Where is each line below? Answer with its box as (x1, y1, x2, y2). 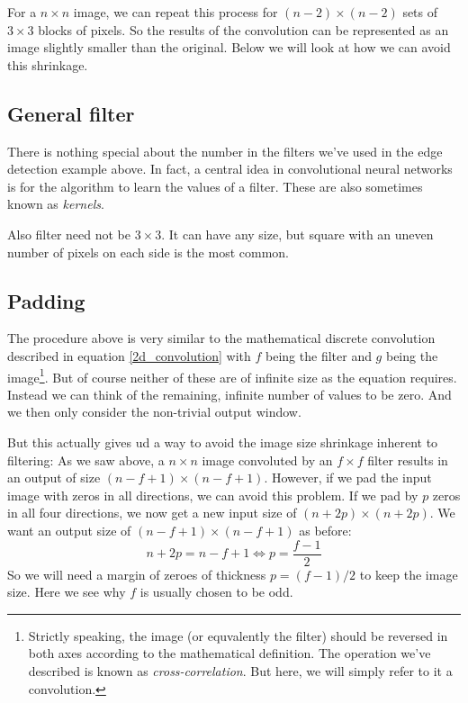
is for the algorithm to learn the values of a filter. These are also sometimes (7, 176, 423, 195)
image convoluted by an (202, 450, 333, 469)
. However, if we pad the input (264, 468, 432, 487)
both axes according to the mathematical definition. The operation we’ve (28, 644, 431, 662)
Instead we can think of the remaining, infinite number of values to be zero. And (7, 384, 452, 403)
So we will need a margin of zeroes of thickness (7, 564, 266, 583)
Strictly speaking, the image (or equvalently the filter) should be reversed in (28, 626, 448, 644)
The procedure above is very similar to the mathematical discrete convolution (7, 329, 436, 347)
